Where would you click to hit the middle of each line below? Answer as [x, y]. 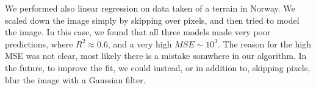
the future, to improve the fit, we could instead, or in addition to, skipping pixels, [158, 67]
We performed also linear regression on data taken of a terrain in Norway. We [150, 8]
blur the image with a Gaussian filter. [75, 79]
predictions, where [39, 43]
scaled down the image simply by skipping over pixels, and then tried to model [152, 20]
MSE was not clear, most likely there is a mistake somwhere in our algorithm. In [156, 56]
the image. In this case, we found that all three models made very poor [138, 32]
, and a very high [140, 43]
